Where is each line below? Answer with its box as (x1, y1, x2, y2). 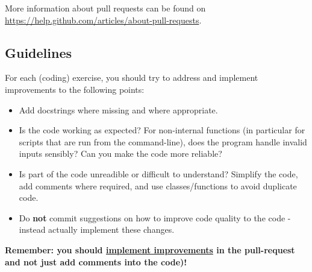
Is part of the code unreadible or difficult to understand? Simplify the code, (19, 167, 298, 180)
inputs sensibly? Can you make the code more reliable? (19, 147, 222, 160)
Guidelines (5, 43, 72, 62)
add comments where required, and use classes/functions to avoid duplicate (19, 179, 297, 192)
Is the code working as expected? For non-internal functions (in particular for (19, 124, 305, 136)
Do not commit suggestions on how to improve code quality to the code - (19, 211, 291, 224)
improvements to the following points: (5, 83, 145, 95)
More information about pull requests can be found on (5, 2, 206, 14)
